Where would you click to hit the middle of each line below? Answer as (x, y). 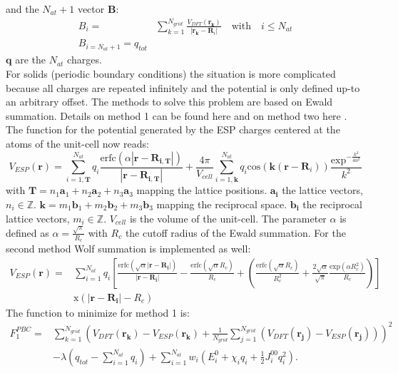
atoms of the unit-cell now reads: (77, 143)
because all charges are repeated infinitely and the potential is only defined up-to (183, 87)
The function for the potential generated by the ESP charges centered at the (173, 129)
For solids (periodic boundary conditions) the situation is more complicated (171, 73)
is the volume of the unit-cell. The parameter (228, 218)
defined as (27, 232)
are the (30, 60)
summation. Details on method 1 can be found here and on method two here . (177, 115)
